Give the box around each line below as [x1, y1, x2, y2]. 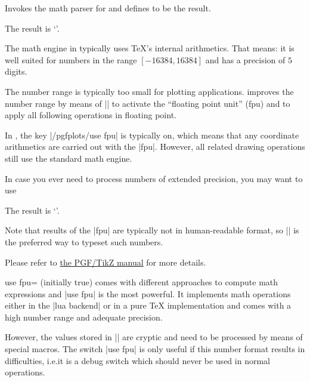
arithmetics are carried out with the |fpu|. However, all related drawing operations [5, 140, 305, 153]
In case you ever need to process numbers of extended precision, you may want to [5, 172, 303, 184]
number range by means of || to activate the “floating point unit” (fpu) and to [5, 97, 290, 109]
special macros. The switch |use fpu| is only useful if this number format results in [5, 343, 305, 355]
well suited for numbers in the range [5, 53, 137, 66]
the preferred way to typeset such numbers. [5, 235, 163, 248]
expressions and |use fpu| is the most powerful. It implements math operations [5, 287, 291, 300]
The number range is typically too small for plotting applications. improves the [5, 85, 294, 97]
